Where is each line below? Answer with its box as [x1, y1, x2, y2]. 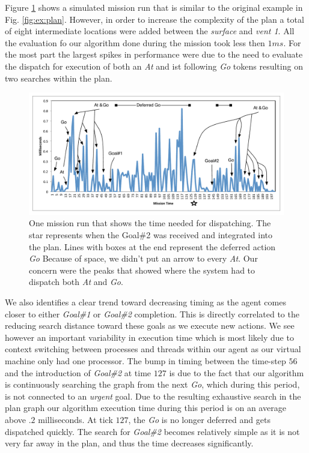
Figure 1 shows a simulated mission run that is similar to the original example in [5, 1, 303, 13]
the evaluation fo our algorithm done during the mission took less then [5, 36, 265, 49]
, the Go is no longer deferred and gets [128, 413, 271, 425]
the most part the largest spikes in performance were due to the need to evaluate [5, 48, 303, 61]
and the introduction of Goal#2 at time [5, 366, 151, 379]
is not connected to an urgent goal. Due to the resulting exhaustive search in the [5, 389, 301, 402]
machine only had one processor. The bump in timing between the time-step [5, 355, 286, 367]
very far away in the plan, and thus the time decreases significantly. [5, 437, 254, 449]
